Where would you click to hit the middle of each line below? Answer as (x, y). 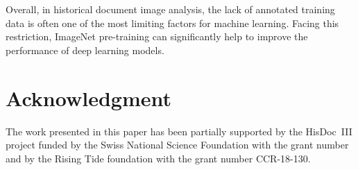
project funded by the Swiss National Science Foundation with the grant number (177, 145)
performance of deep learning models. (85, 50)
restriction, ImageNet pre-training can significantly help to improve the (157, 36)
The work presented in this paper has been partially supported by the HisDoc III (179, 131)
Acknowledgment (88, 97)
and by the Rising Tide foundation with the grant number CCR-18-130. (158, 158)
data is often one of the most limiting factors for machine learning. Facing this (172, 23)
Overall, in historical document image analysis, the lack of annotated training (170, 9)
